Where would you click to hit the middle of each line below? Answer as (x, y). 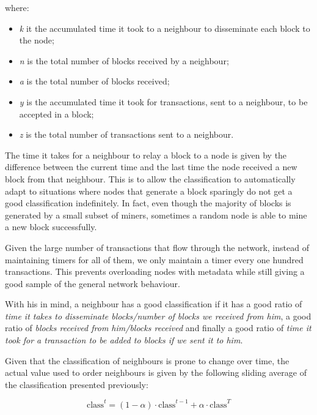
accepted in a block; (56, 114)
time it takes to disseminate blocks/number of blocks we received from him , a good (158, 316)
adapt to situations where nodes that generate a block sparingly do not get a (149, 191)
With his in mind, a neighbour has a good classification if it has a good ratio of (154, 304)
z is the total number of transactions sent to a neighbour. (126, 134)
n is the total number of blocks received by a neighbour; (124, 60)
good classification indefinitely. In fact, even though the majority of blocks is (148, 203)
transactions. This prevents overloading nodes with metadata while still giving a (155, 271)
